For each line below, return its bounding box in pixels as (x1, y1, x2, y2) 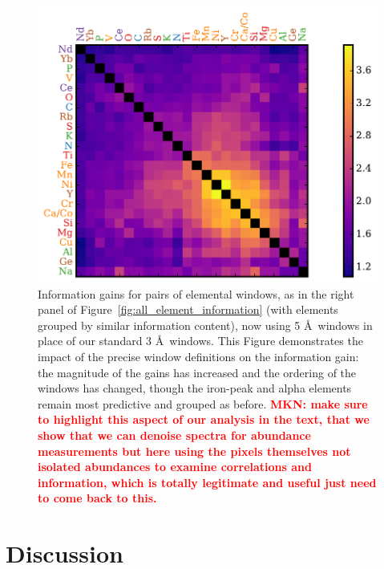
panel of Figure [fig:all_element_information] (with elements (38, 301, 338, 318)
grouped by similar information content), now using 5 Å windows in (38, 316, 373, 333)
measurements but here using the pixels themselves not (38, 442, 351, 459)
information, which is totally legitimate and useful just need (38, 473, 377, 490)
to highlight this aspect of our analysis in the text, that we (38, 411, 370, 428)
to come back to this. (38, 490, 157, 506)
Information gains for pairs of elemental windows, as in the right (38, 285, 354, 302)
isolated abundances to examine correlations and (38, 458, 312, 475)
